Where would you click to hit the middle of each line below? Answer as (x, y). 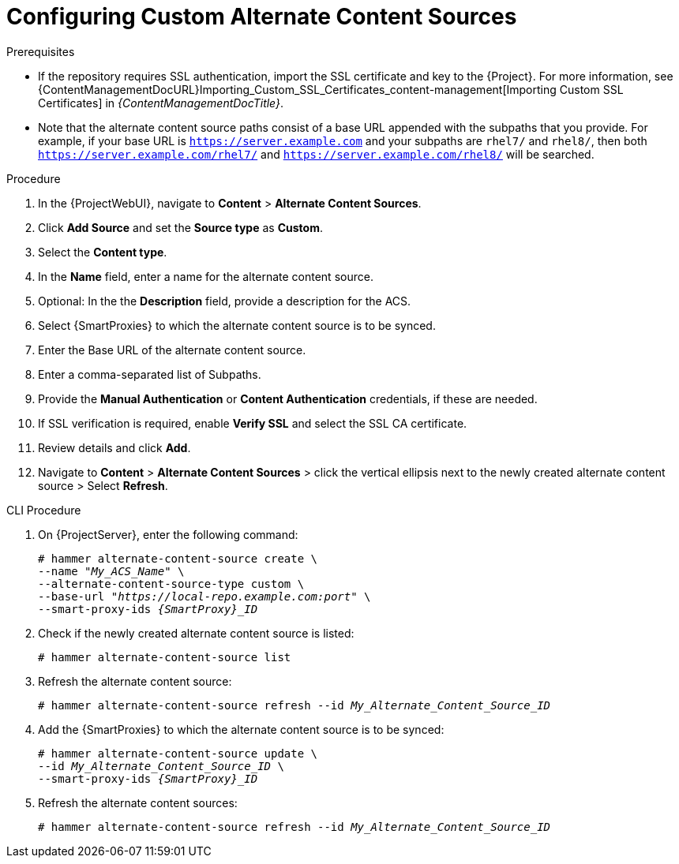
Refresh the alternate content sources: (138, 802)
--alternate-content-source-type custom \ (171, 583)
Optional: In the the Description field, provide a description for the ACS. (225, 301)
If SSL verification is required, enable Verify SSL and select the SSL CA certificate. (253, 423)
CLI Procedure (44, 510)
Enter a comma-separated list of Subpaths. (150, 374)
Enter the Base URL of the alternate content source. (172, 350)
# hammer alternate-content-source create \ (178, 558)
